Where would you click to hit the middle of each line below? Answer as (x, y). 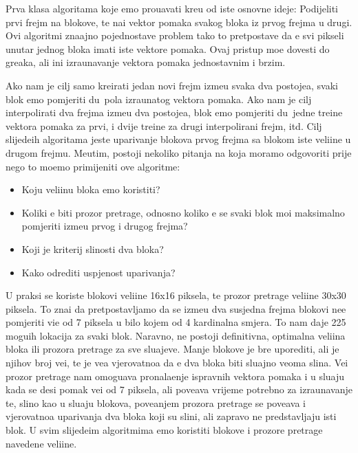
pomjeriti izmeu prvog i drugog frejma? (105, 226)
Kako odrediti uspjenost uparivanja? (98, 272)
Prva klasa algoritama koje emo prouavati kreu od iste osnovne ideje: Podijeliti (172, 8)
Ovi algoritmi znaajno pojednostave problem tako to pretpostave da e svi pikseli (175, 35)
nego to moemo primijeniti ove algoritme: (93, 166)
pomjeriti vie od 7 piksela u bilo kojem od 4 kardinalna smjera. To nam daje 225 (176, 322)
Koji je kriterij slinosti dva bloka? (93, 248)
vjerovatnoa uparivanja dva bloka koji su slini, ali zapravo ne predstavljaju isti (171, 416)
